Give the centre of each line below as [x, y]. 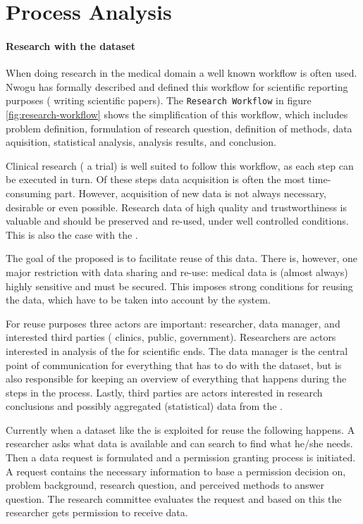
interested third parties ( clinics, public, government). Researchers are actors [171, 337]
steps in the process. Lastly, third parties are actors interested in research [164, 392]
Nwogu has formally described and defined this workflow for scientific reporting [177, 86]
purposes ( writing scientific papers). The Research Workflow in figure [159, 100]
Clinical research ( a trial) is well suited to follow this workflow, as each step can [180, 165]
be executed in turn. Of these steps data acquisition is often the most [155, 179]
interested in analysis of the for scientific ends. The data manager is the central [177, 350]
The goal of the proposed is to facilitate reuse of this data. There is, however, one [182, 258]
